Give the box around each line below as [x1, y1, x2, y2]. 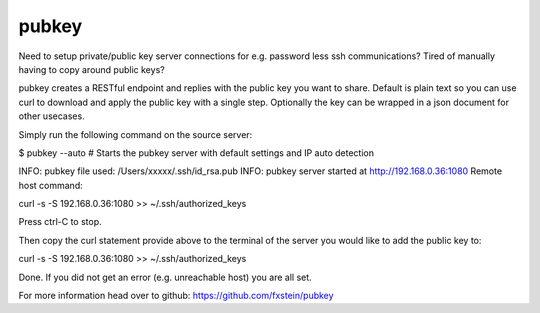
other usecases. [18, 110, 85, 122]
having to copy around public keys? [18, 63, 165, 75]
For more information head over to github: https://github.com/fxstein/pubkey [18, 290, 334, 302]
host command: [18, 179, 84, 191]
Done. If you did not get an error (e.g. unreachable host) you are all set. [18, 271, 312, 283]
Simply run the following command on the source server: [18, 128, 253, 140]
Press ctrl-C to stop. [18, 216, 102, 228]
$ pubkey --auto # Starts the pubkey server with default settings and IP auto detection [18, 146, 375, 159]
